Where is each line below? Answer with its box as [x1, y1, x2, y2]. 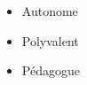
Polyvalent [21, 31, 79, 50]
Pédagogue [21, 61, 80, 80]
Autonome [21, 2, 78, 19]
